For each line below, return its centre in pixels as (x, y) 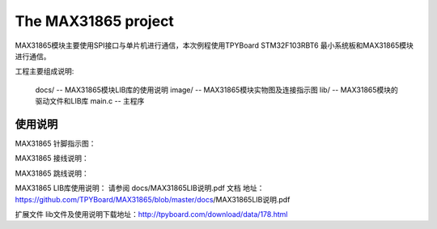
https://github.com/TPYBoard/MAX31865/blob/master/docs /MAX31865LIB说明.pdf (153, 199)
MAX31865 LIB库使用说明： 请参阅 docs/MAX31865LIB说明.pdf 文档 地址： (140, 188)
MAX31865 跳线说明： (52, 173)
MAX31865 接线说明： (52, 159)
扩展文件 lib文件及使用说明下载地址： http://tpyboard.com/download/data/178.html (151, 214)
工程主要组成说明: (45, 71)
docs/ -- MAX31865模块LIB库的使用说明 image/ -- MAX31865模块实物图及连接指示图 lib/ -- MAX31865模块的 (216, 90)
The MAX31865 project (94, 21)
